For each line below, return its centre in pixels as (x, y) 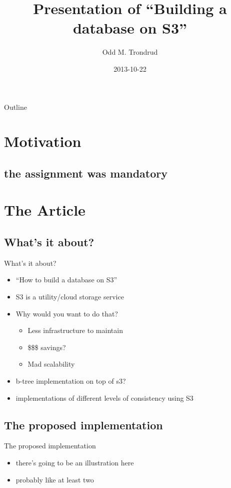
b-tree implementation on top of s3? (71, 380)
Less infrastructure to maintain (75, 330)
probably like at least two (55, 479)
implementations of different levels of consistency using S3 (104, 397)
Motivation (43, 141)
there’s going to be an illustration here (75, 462)
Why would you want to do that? (67, 313)
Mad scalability (51, 364)
